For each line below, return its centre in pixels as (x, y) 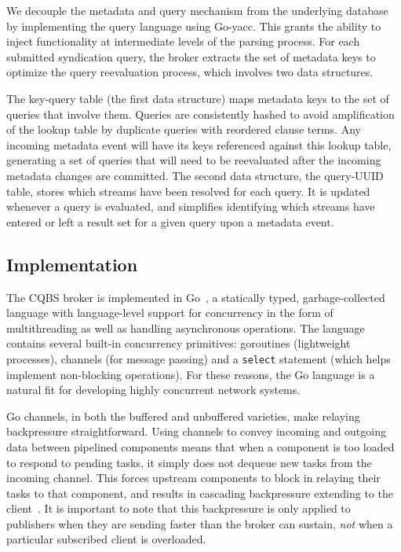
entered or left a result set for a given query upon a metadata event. (170, 221)
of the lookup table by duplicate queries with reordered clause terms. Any (184, 129)
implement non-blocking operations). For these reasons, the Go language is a (191, 374)
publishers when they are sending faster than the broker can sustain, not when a (200, 523)
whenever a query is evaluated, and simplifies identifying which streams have (191, 206)
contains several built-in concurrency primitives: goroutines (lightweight (179, 343)
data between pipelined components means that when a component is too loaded (200, 446)
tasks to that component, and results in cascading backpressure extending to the (200, 493)
